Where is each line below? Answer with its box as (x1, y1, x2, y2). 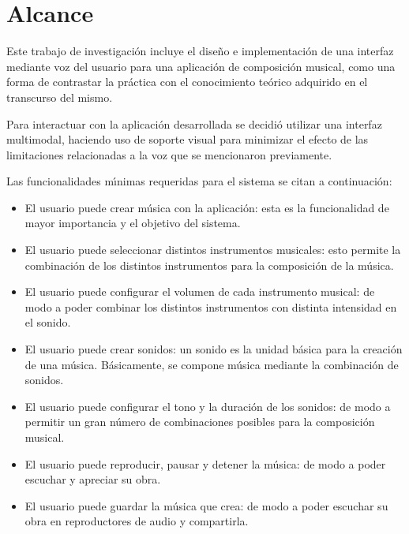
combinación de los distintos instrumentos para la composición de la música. (24, 256, 394, 273)
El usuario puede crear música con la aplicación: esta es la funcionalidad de (24, 199, 389, 215)
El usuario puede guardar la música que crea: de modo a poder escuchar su (24, 497, 388, 513)
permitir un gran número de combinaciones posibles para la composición (24, 413, 375, 430)
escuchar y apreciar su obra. (24, 471, 161, 487)
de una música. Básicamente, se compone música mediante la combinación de (24, 356, 399, 372)
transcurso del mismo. (6, 88, 113, 105)
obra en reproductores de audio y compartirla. (24, 513, 249, 529)
